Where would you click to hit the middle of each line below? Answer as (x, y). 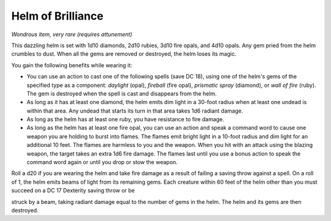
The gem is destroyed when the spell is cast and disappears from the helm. (122, 93)
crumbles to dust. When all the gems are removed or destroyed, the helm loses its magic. (124, 54)
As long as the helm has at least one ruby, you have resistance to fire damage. (125, 119)
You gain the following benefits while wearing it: (72, 65)
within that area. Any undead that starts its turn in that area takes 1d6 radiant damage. (135, 111)
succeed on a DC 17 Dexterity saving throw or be (73, 190)
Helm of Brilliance (57, 16)
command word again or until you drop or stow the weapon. (102, 162)
